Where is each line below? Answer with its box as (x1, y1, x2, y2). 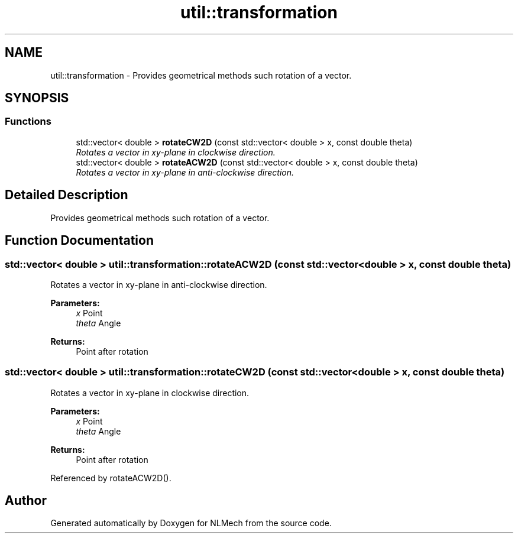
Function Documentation (5, 233, 154, 248)
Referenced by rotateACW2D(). (50, 472, 171, 483)
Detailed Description (5, 187, 128, 203)
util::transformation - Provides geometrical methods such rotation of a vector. (50, 70, 352, 80)
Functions (5, 115, 51, 128)
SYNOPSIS (5, 90, 69, 106)
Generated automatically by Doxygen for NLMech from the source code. (50, 518, 332, 529)
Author (5, 493, 47, 508)
